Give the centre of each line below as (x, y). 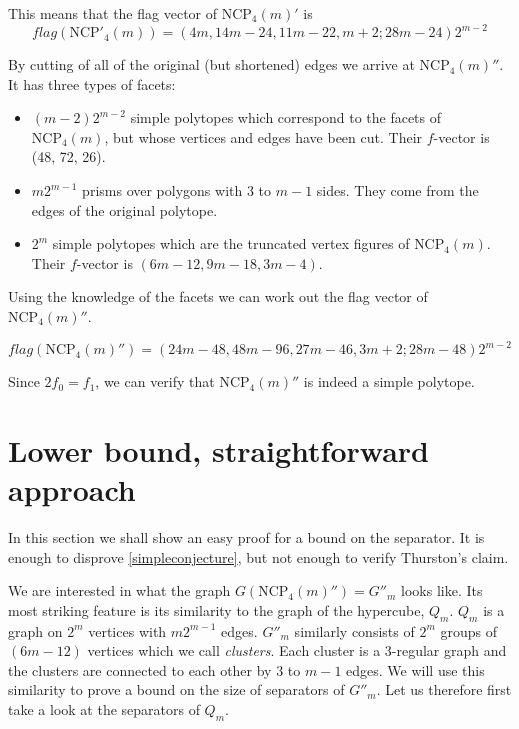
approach (72, 489)
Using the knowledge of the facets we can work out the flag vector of (218, 296)
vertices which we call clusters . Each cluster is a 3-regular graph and (297, 650)
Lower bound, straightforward (219, 449)
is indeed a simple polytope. (389, 381)
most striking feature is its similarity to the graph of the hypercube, (216, 609)
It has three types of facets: (92, 83)
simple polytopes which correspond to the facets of (286, 117)
